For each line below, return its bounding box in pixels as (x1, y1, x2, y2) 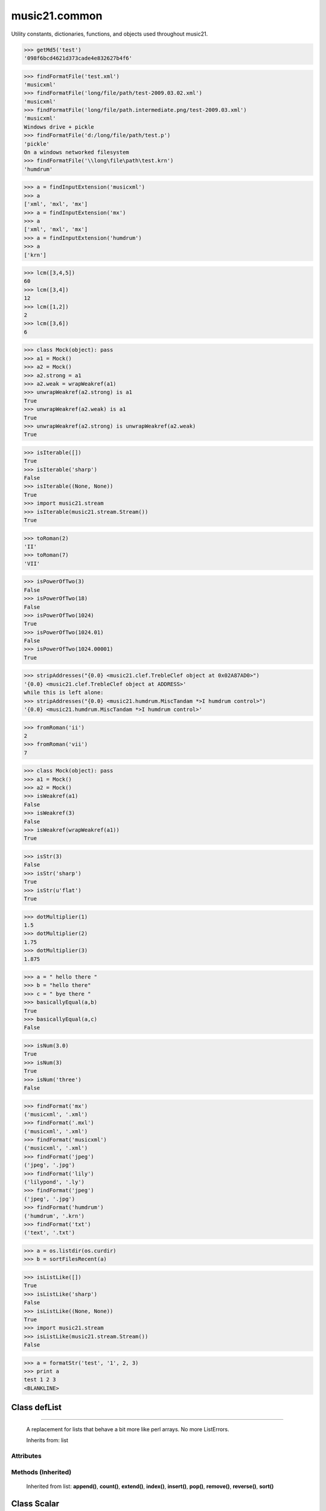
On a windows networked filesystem (24, 149, 129, 156)
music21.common (11, 9, 103, 22)
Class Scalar (11, 1498, 60, 1509)
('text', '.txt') (24, 1229, 75, 1236)
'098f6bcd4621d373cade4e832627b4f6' (24, 54, 133, 62)
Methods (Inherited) (11, 1467, 72, 1476)
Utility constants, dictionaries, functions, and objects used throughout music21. (11, 30, 208, 37)
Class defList (11, 1402, 62, 1412)
